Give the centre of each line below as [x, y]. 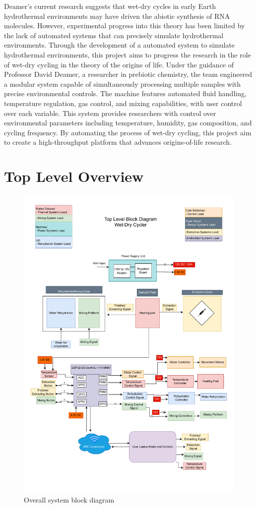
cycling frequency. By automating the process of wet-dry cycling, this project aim [128, 132]
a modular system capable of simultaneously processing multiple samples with [123, 84]
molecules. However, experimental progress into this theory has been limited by [125, 26]
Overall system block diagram [69, 500]
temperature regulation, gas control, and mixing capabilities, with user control [123, 103]
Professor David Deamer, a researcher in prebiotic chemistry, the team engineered [128, 74]
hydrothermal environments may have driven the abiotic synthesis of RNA [117, 16]
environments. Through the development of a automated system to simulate [120, 45]
